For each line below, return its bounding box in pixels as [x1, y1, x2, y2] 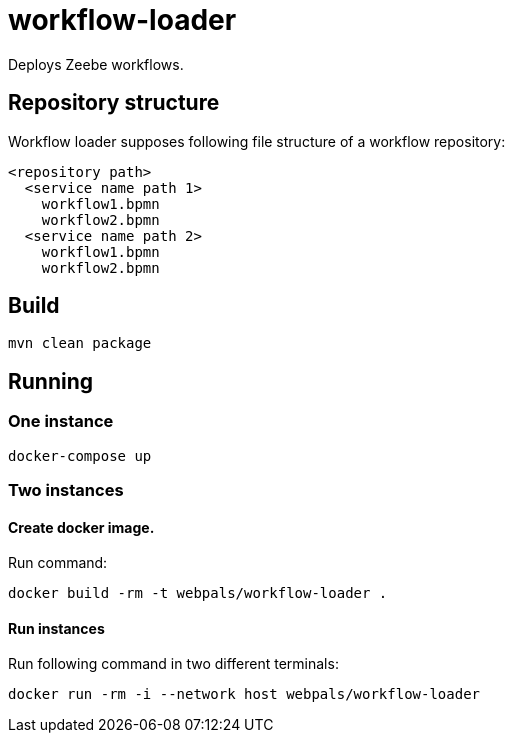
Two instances [8, 480, 124, 501]
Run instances [8, 619, 105, 637]
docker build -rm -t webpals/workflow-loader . [8, 585, 388, 602]
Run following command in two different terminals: [8, 655, 339, 673]
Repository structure [8, 90, 220, 116]
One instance [8, 411, 114, 432]
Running [8, 368, 94, 394]
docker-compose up [8, 447, 152, 464]
